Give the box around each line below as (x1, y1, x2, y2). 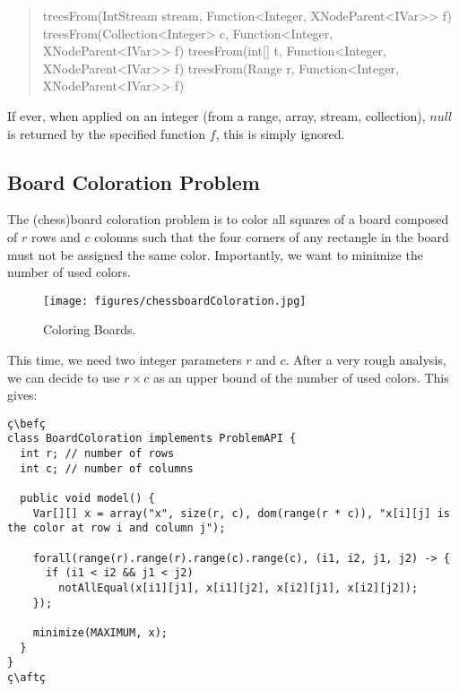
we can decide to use (7, 367, 120, 386)
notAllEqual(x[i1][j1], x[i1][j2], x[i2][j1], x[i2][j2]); (58, 581, 419, 594)
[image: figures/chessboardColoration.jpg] (43, 294, 307, 307)
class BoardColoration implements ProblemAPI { (7, 432, 297, 445)
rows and (30, 227, 81, 246)
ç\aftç (7, 670, 46, 684)
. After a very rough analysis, (285, 350, 446, 368)
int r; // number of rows (20, 447, 175, 461)
